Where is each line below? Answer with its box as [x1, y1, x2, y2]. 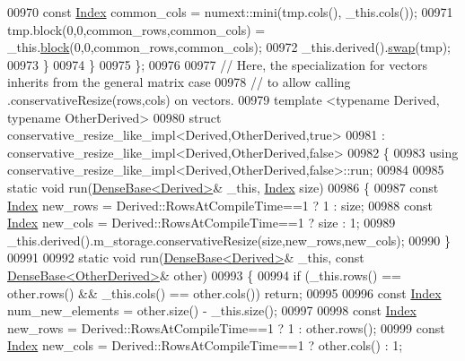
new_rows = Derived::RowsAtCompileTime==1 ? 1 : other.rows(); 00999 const [7, 318, 445, 337]
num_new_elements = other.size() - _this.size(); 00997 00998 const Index [7, 301, 417, 320]
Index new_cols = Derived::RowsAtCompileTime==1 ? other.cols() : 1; [7, 336, 403, 355]
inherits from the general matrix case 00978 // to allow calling [7, 73, 351, 91]
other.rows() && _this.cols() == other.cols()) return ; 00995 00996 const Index [7, 283, 442, 302]
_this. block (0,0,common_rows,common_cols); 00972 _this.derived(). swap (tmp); [7, 38, 452, 56]
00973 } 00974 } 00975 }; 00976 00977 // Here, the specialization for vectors [7, 55, 428, 73]
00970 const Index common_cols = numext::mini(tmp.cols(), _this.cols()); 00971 [7, 3, 453, 21]
